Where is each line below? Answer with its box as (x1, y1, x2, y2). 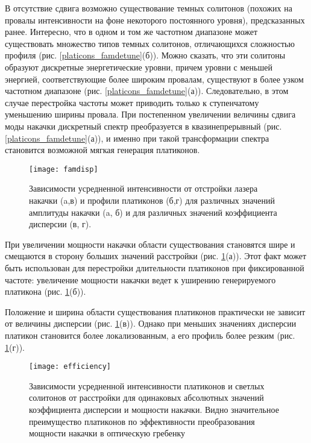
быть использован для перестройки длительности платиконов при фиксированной (5, 261, 304, 274)
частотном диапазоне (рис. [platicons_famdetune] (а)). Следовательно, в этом (5, 84, 289, 97)
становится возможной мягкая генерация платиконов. (5, 143, 200, 156)
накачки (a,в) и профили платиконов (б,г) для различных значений (29, 193, 275, 206)
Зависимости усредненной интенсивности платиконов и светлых (29, 379, 265, 392)
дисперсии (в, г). (29, 218, 92, 230)
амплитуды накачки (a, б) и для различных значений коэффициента (29, 206, 277, 218)
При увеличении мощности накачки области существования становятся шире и (5, 237, 295, 250)
